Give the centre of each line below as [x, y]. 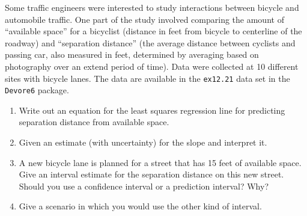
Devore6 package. [37, 90]
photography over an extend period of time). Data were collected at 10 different [152, 66]
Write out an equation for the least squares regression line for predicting [152, 110]
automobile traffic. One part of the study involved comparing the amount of [144, 19]
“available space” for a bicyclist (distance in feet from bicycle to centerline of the [153, 31]
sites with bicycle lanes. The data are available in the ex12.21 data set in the [147, 78]
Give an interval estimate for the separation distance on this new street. [151, 174]
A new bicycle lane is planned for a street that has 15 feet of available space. [160, 162]
